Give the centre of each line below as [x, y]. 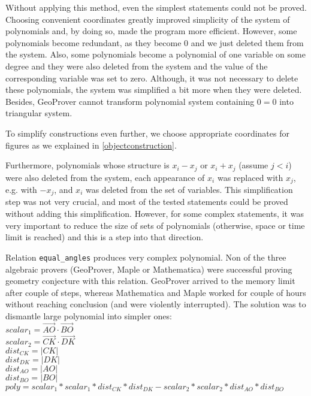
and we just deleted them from [247, 42]
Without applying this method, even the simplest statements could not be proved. [156, 7]
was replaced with [250, 177]
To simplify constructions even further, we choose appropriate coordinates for [147, 133]
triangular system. [39, 113]
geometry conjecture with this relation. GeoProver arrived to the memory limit [150, 281]
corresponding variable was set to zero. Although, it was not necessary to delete [152, 78]
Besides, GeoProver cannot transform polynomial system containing [130, 101]
